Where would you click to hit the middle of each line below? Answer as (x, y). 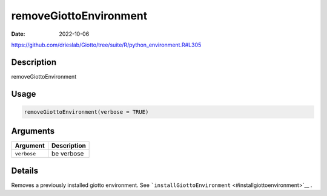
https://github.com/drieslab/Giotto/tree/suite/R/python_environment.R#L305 (106, 45)
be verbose (68, 154)
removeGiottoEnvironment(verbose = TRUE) (86, 112)
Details (25, 170)
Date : (18, 34)
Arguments (33, 131)
